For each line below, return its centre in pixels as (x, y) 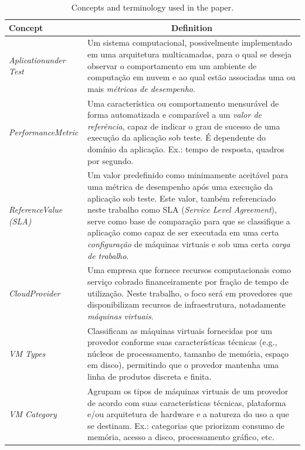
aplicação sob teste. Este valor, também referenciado (182, 198)
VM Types (27, 353)
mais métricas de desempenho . (141, 88)
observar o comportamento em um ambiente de (172, 65)
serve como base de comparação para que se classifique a (189, 221)
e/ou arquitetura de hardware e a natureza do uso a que (188, 414)
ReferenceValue (36, 209)
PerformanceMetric (44, 132)
